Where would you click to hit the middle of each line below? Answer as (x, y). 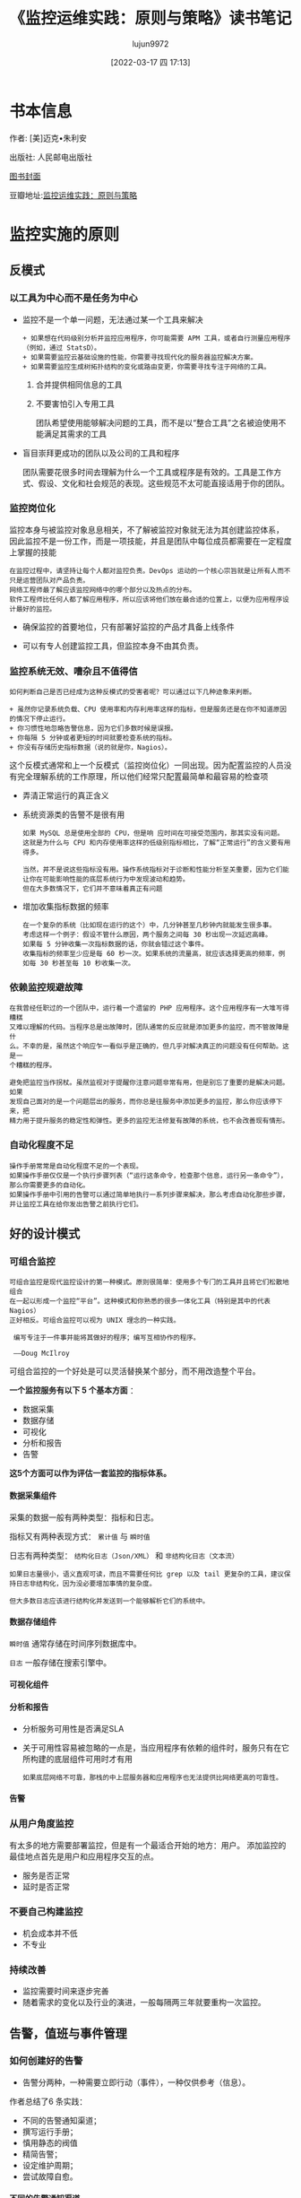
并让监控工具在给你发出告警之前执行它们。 (76, 1204)
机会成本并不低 (50, 1933)
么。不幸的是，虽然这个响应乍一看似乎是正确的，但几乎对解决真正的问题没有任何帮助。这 (149, 1047)
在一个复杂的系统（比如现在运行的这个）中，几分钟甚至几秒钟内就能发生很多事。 (149, 925)
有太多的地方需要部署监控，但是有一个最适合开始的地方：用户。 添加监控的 (148, 1845)
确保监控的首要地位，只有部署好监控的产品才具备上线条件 (128, 626)
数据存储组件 (33, 1622)
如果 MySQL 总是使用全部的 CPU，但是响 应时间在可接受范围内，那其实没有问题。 (153, 834)
